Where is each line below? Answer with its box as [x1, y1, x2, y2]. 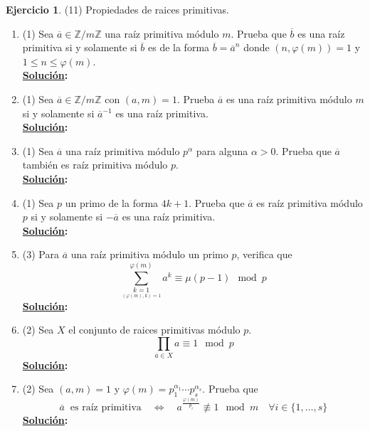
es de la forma [148, 40, 210, 55]
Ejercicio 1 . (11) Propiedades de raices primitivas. [6, 2, 229, 16]
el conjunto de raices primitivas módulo [68, 322, 240, 337]
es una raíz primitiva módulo [226, 91, 352, 106]
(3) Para [22, 247, 59, 262]
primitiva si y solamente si [22, 40, 137, 55]
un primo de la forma [65, 195, 159, 210]
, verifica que [236, 247, 292, 262]
